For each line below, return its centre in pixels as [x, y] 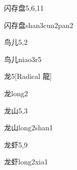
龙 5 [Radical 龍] [28, 76]
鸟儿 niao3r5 [23, 59]
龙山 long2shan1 [29, 127]
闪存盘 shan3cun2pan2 [39, 25]
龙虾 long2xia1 [26, 162]
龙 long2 [16, 93]
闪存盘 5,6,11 [24, 8]
